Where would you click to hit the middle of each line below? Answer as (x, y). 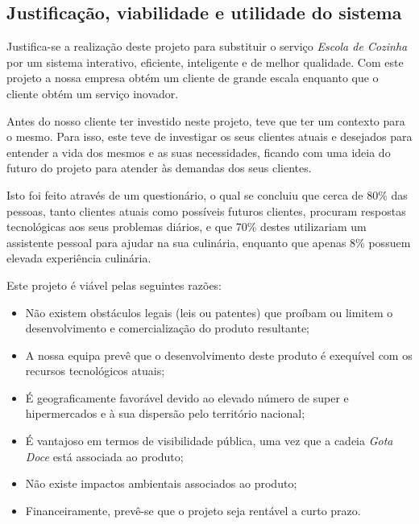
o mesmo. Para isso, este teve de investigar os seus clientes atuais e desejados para (209, 136)
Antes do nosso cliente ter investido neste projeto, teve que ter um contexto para (206, 120)
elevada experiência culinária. (79, 258)
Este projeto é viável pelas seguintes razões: (114, 285)
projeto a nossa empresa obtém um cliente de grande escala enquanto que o (193, 78)
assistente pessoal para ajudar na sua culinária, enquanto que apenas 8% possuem (209, 242)
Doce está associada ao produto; (104, 456)
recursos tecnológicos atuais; (95, 371)
